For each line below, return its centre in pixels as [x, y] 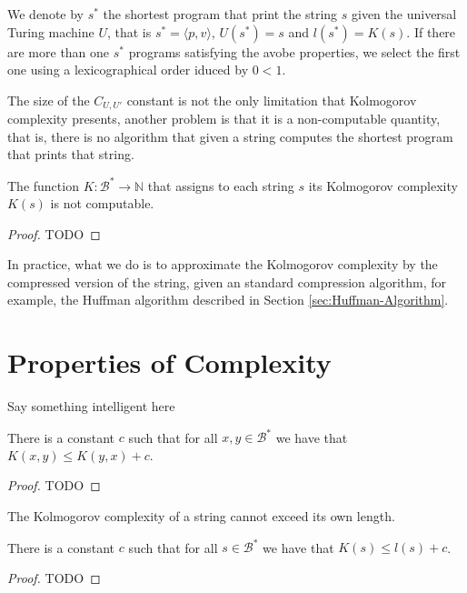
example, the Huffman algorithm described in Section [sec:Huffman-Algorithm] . [228, 300]
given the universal [404, 14]
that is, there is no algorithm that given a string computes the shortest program [230, 136]
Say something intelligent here [91, 406]
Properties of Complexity [169, 362]
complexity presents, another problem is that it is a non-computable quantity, [224, 119]
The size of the [49, 100]
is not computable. [102, 203]
